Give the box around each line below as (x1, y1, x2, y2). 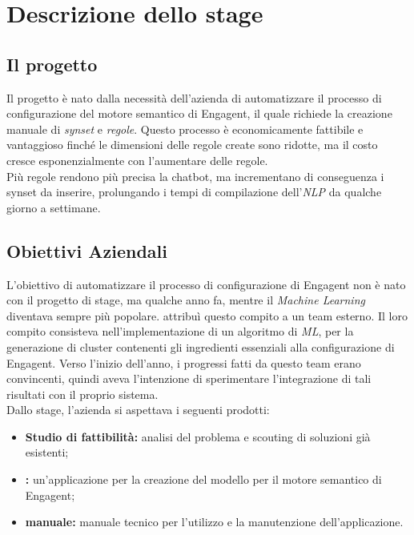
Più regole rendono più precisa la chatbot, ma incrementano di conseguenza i (6, 167, 384, 184)
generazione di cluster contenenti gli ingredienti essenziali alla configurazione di (6, 338, 395, 355)
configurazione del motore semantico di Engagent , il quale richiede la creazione (6, 105, 392, 122)
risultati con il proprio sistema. (6, 385, 159, 402)
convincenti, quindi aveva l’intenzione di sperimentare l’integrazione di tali (6, 370, 372, 387)
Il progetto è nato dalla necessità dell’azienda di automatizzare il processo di (6, 89, 382, 106)
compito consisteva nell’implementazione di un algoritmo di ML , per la (6, 323, 354, 340)
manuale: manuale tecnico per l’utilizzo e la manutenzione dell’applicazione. (25, 513, 404, 530)
